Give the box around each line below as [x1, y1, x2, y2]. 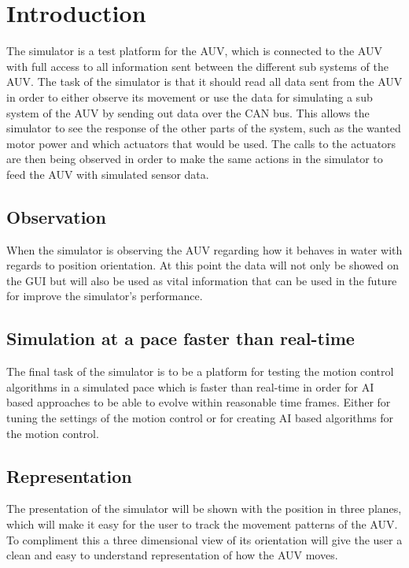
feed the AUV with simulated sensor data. [6, 165, 209, 182]
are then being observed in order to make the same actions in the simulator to [6, 150, 383, 167]
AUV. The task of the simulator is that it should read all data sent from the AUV [6, 73, 403, 90]
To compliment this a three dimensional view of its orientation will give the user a [6, 531, 403, 548]
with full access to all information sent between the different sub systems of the [6, 58, 389, 74]
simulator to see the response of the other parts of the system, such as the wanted [6, 120, 401, 136]
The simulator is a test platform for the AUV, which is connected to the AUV [6, 43, 382, 59]
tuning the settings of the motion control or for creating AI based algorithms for [6, 410, 394, 426]
